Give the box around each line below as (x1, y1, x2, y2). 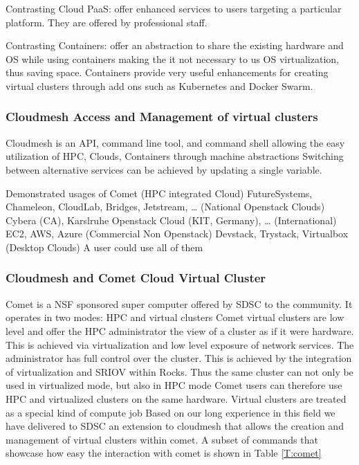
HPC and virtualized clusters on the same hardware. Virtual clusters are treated (6, 391, 347, 405)
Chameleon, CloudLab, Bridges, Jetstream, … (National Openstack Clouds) (6, 199, 325, 214)
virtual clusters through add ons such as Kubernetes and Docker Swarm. (6, 78, 313, 93)
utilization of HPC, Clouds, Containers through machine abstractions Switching (6, 149, 344, 163)
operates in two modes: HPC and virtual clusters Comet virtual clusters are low (6, 310, 344, 325)
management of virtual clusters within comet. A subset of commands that (6, 432, 318, 446)
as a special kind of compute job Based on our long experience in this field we (6, 405, 335, 419)
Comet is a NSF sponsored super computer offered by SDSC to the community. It (6, 296, 353, 311)
